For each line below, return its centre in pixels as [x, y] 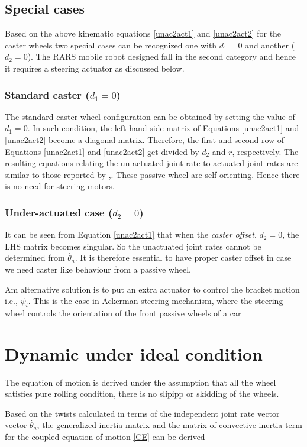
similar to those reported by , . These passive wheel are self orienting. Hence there [152, 174]
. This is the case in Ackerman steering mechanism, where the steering [156, 301]
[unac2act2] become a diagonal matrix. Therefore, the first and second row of [145, 139]
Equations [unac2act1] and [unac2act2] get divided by [102, 151]
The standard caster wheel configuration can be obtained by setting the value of [150, 116]
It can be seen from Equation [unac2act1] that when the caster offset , [131, 234]
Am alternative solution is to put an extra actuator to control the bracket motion [152, 289]
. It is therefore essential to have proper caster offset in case [183, 257]
